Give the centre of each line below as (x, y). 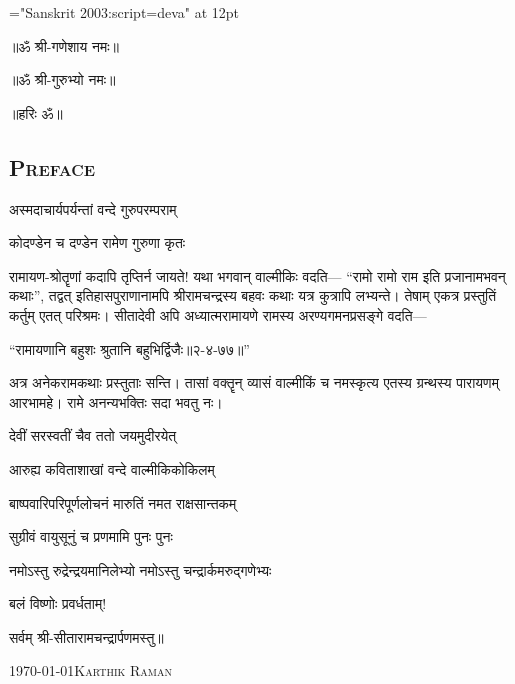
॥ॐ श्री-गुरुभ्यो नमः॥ (62, 79)
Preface (52, 166)
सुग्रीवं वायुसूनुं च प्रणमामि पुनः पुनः (91, 536)
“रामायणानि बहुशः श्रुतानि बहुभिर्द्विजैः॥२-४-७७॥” (129, 348)
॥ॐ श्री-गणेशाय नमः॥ (64, 45)
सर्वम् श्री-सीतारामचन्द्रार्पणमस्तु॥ (86, 636)
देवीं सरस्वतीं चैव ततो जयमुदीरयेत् (93, 435)
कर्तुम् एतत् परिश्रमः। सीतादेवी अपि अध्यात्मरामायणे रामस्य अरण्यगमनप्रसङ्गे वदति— (218, 314)
